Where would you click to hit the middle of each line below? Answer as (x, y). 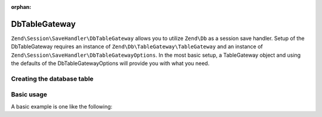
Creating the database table (52, 79)
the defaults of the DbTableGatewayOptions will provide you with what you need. (110, 63)
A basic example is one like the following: (62, 106)
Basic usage (29, 94)
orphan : (21, 7)
